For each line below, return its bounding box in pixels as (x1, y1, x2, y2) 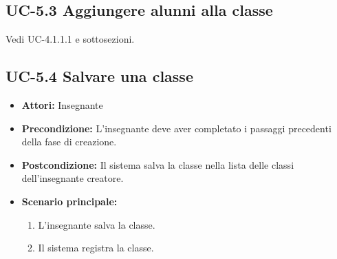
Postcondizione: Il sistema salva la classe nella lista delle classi (21, 157, 294, 172)
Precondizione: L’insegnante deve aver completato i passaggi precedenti (21, 121, 331, 135)
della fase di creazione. (21, 134, 117, 149)
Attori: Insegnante (21, 98, 103, 112)
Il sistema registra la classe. (38, 240, 154, 255)
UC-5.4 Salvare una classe (6, 65, 193, 87)
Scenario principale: (21, 194, 118, 208)
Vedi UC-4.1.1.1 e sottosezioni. (6, 32, 135, 46)
